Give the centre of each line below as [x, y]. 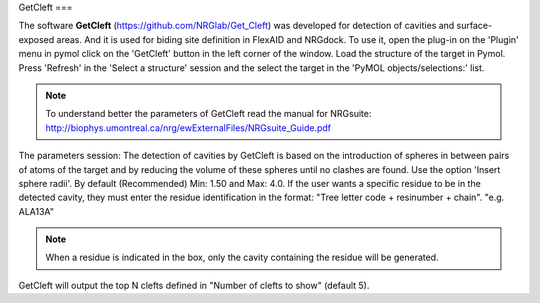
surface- [474, 26]
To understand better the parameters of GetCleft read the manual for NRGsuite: [208, 114]
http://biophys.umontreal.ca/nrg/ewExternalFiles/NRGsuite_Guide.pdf [188, 127]
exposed [36, 39]
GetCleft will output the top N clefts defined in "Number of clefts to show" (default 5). [194, 285]
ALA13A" [36, 211]
